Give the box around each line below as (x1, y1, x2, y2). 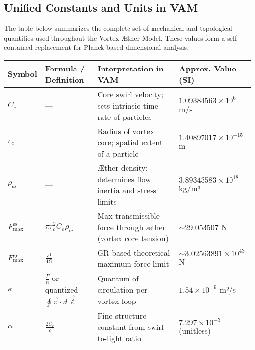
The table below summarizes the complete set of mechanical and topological (4, 23, 232, 33)
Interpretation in (97, 62, 164, 74)
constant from (97, 321, 145, 333)
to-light (97, 332, 123, 344)
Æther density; (97, 162, 148, 173)
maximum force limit (97, 257, 169, 269)
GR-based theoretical (97, 246, 170, 258)
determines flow (97, 173, 151, 185)
